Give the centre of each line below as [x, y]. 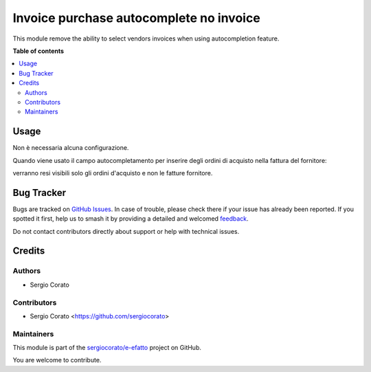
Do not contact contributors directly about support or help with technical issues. [126, 231]
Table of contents [38, 51]
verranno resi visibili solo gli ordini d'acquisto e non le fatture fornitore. [113, 173]
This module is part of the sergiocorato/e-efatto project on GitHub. [107, 348]
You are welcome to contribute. [57, 360]
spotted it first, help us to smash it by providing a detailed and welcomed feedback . [131, 219]
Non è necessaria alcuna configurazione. [71, 148]
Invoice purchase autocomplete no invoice [136, 18]
